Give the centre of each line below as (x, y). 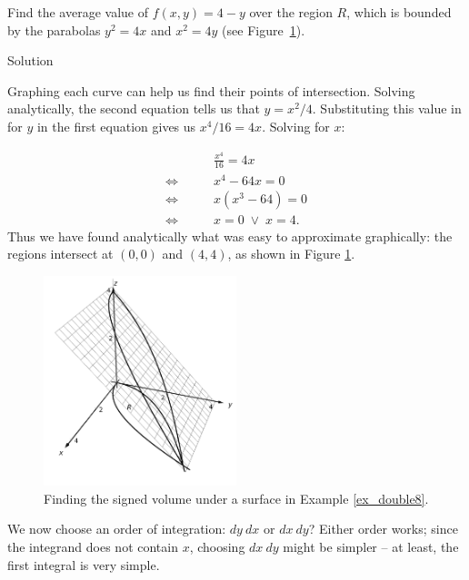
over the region (291, 12)
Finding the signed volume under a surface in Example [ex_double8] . (236, 498)
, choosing (217, 547)
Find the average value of (78, 12)
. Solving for (296, 126)
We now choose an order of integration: (117, 529)
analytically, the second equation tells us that (134, 108)
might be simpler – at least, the (371, 547)
